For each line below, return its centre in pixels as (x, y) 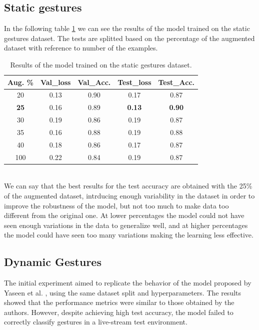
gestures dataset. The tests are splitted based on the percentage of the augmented (129, 38)
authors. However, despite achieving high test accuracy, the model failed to (119, 312)
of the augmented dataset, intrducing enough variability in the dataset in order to (129, 195)
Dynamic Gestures (53, 262)
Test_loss (134, 82)
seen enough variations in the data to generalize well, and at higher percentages (126, 225)
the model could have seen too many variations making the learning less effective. (129, 235)
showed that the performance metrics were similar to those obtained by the (119, 302)
